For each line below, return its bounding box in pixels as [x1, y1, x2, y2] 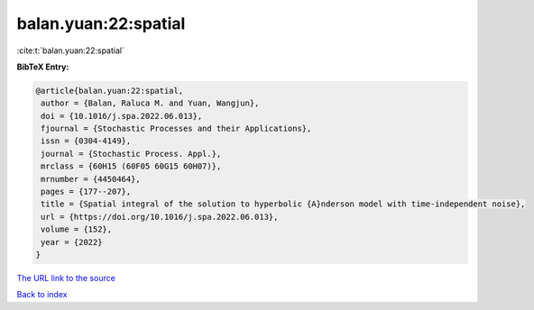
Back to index [16, 289, 68, 300]
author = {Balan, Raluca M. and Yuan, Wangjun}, [41, 98, 260, 108]
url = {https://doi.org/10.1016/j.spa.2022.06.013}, [41, 212, 279, 222]
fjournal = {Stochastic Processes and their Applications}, [41, 123, 312, 134]
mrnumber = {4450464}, [41, 174, 142, 184]
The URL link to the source [16, 272, 116, 283]
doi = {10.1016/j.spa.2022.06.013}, [41, 111, 203, 121]
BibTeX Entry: [16, 61, 69, 72]
